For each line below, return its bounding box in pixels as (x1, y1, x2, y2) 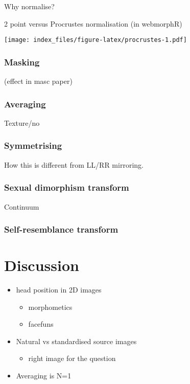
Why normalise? (4, 1, 55, 11)
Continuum (4, 201, 39, 212)
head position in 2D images (16, 284, 102, 295)
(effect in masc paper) (4, 76, 73, 86)
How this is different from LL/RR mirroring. (4, 159, 144, 170)
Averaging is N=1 (16, 370, 72, 381)
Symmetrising (4, 139, 62, 152)
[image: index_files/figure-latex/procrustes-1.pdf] (4, 36, 187, 44)
